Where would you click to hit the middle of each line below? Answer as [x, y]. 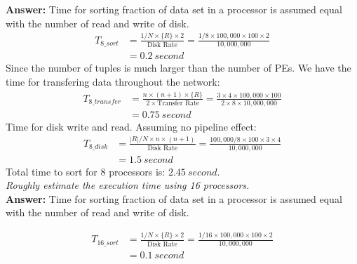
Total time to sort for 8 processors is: [86, 171]
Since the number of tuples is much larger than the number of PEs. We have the [178, 68]
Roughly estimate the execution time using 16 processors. [128, 185]
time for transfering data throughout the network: [113, 81]
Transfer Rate [178, 103]
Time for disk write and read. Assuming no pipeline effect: [131, 126]
